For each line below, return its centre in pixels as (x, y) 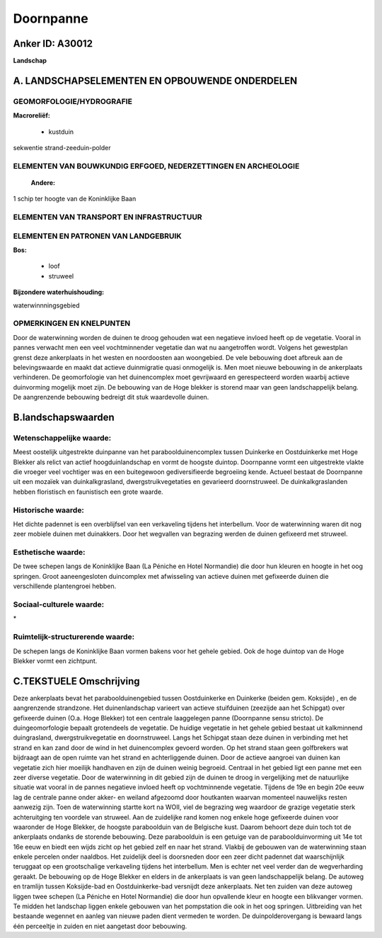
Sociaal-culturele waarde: (59, 604)
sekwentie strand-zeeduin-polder (62, 148)
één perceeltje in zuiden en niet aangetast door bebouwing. (100, 926)
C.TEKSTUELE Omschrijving (77, 681)
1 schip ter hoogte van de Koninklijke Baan (75, 199)
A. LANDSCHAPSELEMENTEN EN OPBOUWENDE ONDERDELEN (155, 80)
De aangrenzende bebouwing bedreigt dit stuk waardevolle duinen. (111, 397)
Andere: (43, 182)
